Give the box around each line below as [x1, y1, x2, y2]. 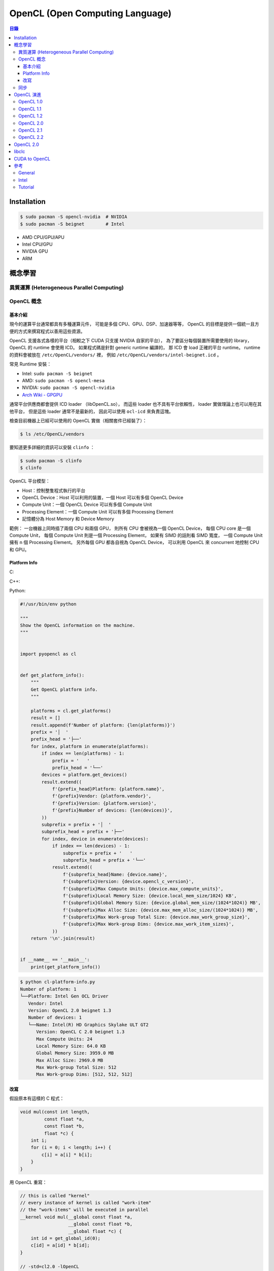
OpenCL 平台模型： [9, 478, 50, 484]
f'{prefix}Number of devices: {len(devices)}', [52, 807, 173, 813]
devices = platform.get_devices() [41, 772, 127, 778]
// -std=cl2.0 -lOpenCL [20, 1264, 80, 1269]
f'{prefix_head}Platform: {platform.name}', [52, 786, 165, 792]
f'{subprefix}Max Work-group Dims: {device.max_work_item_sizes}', [62, 921, 234, 927]
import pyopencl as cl [20, 651, 77, 657]
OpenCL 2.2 [18, 134, 44, 140]
